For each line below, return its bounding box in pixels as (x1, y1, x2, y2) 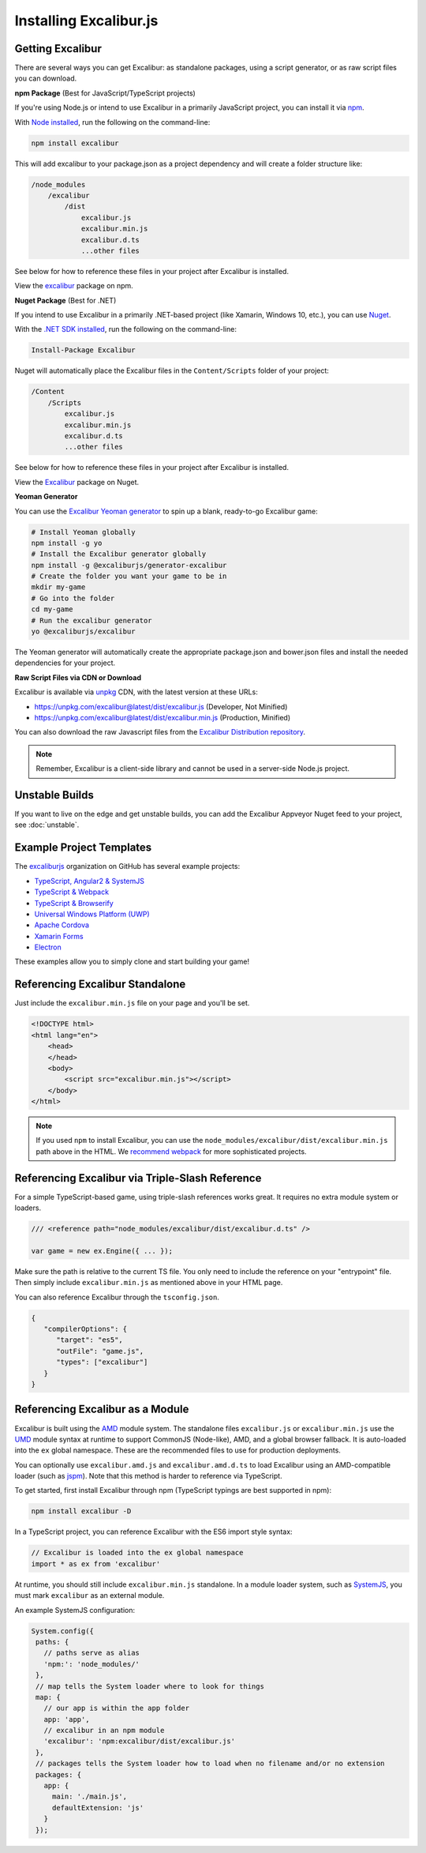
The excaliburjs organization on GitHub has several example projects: (14, 862, 241, 871)
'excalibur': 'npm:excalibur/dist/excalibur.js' (43, 1737, 236, 1746)
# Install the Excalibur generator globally (31, 550, 207, 558)
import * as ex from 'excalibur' (31, 1559, 161, 1568)
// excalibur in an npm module (43, 1726, 165, 1735)
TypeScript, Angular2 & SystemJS (34, 876, 145, 885)
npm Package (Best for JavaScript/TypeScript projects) (14, 88, 196, 98)
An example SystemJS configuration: (14, 1605, 136, 1614)
